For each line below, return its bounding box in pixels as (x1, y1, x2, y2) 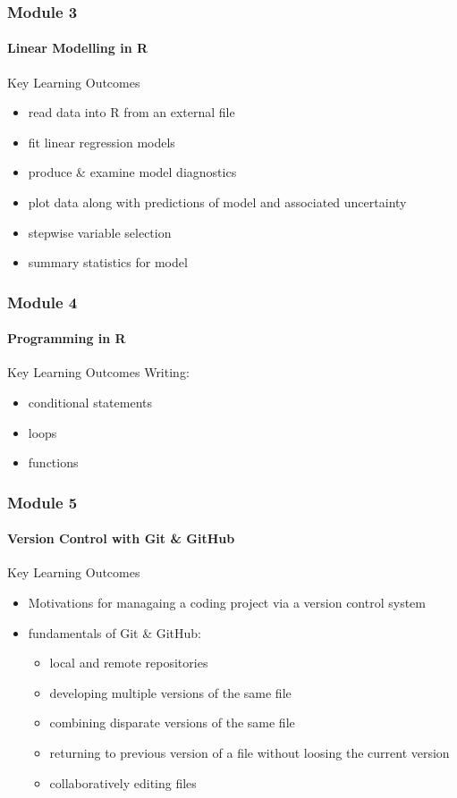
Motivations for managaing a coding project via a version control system (28, 593, 426, 612)
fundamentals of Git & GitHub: (28, 623, 201, 642)
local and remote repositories (49, 653, 208, 672)
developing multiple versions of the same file (49, 683, 292, 701)
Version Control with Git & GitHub (7, 529, 235, 548)
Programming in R (7, 329, 126, 348)
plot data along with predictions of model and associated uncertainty (28, 193, 407, 212)
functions (28, 453, 79, 472)
